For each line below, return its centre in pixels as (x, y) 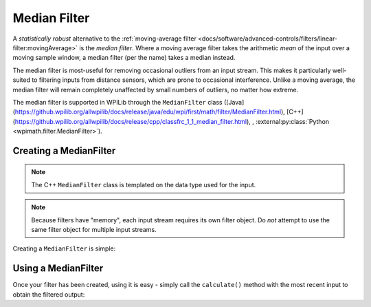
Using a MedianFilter (58, 268)
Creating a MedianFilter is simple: (64, 248)
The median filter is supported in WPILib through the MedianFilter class (117, 102)
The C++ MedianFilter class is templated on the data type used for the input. (144, 184)
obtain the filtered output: (49, 294)
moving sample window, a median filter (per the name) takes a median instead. (124, 58)
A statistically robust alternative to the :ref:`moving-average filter (105, 39)
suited (22, 80)
